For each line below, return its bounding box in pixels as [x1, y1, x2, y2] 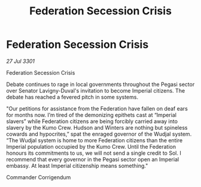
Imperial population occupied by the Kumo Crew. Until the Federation [6, 143, 176, 150]
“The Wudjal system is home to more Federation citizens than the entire [6, 136, 183, 144]
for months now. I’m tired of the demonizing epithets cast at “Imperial [6, 111, 176, 118]
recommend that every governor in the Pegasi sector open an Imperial [6, 155, 179, 163]
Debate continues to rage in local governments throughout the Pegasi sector [6, 81, 195, 88]
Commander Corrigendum [6, 173, 71, 180]
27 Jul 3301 [6, 57, 35, 65]
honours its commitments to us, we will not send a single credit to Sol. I [6, 149, 181, 157]
